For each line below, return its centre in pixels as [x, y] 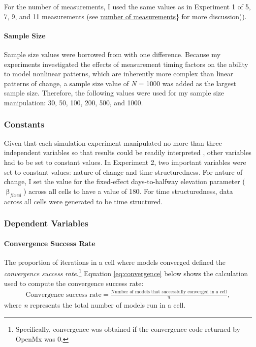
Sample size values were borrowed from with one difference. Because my [112, 54]
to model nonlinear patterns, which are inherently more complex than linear [119, 74]
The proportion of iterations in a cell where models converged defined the [115, 262]
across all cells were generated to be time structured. [83, 201]
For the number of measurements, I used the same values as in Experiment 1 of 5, [128, 6]
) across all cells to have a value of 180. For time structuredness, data [128, 191]
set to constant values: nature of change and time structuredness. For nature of [123, 172]
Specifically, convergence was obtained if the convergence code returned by [128, 329]
